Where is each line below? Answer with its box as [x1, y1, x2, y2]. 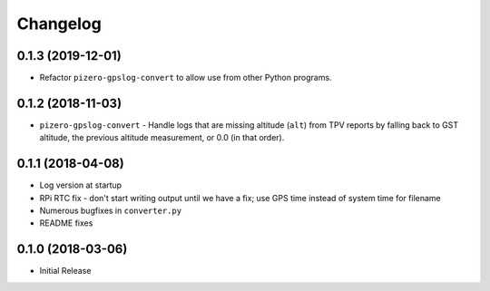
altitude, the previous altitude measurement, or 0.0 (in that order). [39, 132, 285, 143]
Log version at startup [39, 179, 122, 190]
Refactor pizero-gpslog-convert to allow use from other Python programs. [39, 73, 332, 83]
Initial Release [39, 266, 92, 276]
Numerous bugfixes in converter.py [39, 205, 181, 217]
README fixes [39, 218, 93, 228]
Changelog [16, 14, 102, 34]
